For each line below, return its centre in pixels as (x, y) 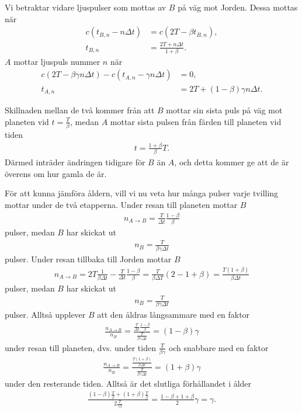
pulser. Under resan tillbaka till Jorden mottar (88, 258)
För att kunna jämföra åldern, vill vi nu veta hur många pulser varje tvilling (142, 193)
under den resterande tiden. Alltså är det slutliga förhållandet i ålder (128, 383)
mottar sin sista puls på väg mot (224, 110)
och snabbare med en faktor (218, 347)
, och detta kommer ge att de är (232, 162)
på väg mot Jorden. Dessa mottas (238, 7)
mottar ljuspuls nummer (57, 61)
